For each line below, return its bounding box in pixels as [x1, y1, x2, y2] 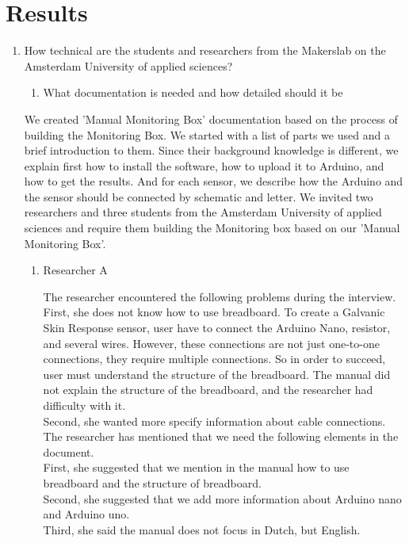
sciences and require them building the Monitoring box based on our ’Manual [24, 220, 400, 236]
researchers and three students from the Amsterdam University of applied [24, 204, 382, 220]
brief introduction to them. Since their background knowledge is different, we [24, 142, 399, 159]
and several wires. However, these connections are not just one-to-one [43, 335, 380, 351]
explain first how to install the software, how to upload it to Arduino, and [24, 157, 384, 174]
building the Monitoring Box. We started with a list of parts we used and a [24, 126, 390, 143]
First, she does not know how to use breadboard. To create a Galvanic [43, 304, 385, 320]
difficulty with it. [43, 397, 126, 413]
